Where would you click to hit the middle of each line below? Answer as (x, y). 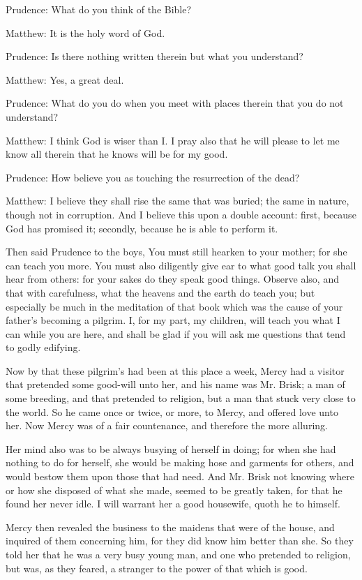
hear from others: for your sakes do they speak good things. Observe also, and (172, 279)
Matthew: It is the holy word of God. (85, 32)
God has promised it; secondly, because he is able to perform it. (142, 228)
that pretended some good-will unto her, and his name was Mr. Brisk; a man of (175, 384)
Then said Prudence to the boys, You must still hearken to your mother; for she (176, 252)
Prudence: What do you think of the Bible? (99, 9)
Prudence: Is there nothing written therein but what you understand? (154, 56)
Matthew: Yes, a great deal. (65, 79)
